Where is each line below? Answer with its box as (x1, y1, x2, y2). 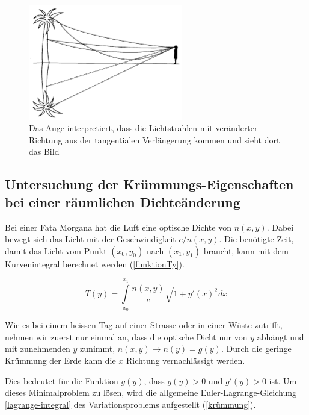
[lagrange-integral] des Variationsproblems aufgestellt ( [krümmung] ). (5, 398, 256, 410)
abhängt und (257, 330, 304, 343)
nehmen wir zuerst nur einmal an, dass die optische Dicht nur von (5, 330, 248, 343)
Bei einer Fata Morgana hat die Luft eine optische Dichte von (5, 220, 231, 233)
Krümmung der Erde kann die (5, 354, 116, 367)
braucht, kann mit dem (203, 244, 289, 257)
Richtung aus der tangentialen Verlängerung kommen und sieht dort (29, 133, 280, 146)
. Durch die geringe (221, 342, 292, 355)
